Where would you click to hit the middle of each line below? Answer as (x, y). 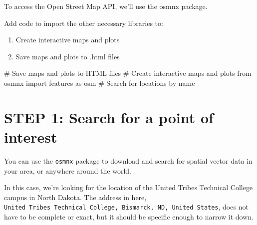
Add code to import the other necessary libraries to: (84, 23)
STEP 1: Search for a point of (109, 117)
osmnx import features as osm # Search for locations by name (100, 83)
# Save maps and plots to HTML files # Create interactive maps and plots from (128, 73)
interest (31, 136)
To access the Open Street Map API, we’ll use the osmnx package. (106, 6)
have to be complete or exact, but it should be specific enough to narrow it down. (129, 216)
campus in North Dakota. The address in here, (75, 197)
